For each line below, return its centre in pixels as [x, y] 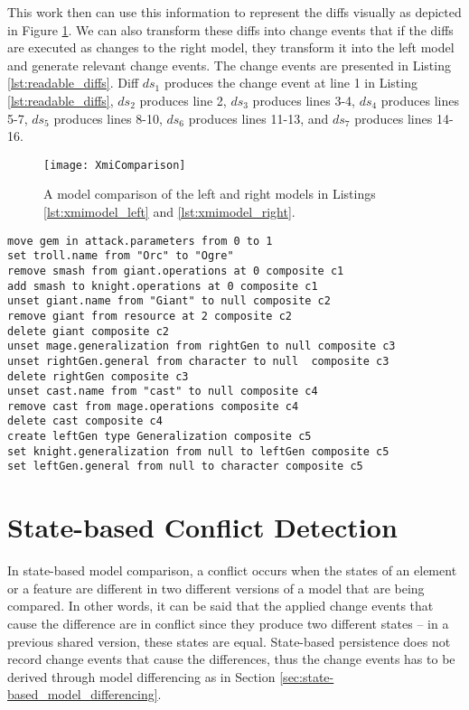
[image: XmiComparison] [115, 165]
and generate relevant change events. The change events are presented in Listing [229, 65]
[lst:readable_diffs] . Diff [73, 83]
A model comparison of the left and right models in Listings [210, 194]
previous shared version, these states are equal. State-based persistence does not [229, 641]
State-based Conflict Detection [202, 527]
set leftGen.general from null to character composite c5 [185, 467]
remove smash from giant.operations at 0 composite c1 [176, 271]
